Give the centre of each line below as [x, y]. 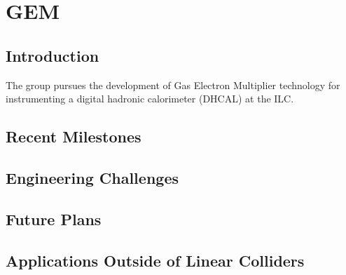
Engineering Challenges [92, 177]
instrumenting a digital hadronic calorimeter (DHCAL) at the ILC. [150, 99]
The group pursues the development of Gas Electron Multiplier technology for [173, 85]
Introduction [53, 55]
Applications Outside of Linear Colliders [155, 260]
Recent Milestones [74, 136]
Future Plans [54, 219]
